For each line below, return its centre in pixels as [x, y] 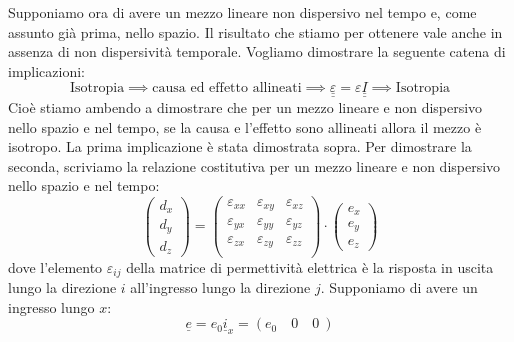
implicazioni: [47, 70]
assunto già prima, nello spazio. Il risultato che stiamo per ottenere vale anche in [255, 31]
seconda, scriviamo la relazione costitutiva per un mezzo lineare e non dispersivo [254, 165]
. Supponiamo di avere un [399, 286]
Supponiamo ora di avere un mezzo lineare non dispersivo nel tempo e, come [242, 12]
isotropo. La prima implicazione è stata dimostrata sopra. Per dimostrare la [240, 146]
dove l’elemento [55, 266]
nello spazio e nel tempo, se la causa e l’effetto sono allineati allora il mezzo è [245, 126]
